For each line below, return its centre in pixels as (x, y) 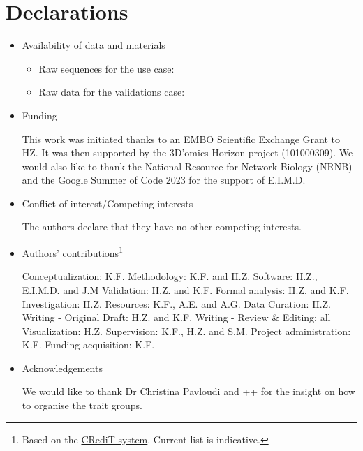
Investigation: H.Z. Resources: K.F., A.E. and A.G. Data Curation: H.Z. (177, 303)
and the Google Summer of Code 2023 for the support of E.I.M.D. (164, 180)
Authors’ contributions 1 (72, 252)
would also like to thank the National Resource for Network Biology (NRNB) (187, 166)
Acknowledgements (62, 368)
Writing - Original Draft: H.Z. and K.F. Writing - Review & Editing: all (176, 317)
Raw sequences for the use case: (106, 68)
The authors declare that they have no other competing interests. (162, 227)
